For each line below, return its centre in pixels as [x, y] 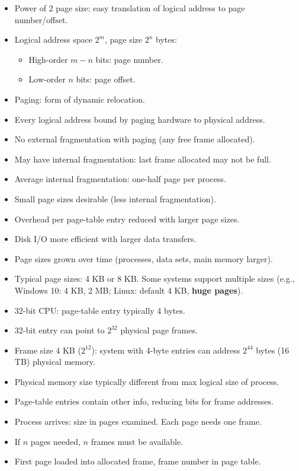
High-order [48, 59]
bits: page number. [129, 59]
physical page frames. [159, 330]
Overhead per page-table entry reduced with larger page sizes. [127, 219]
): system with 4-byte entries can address [166, 350]
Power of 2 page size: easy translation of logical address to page [130, 8]
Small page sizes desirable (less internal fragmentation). [115, 198]
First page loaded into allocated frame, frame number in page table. [138, 461]
